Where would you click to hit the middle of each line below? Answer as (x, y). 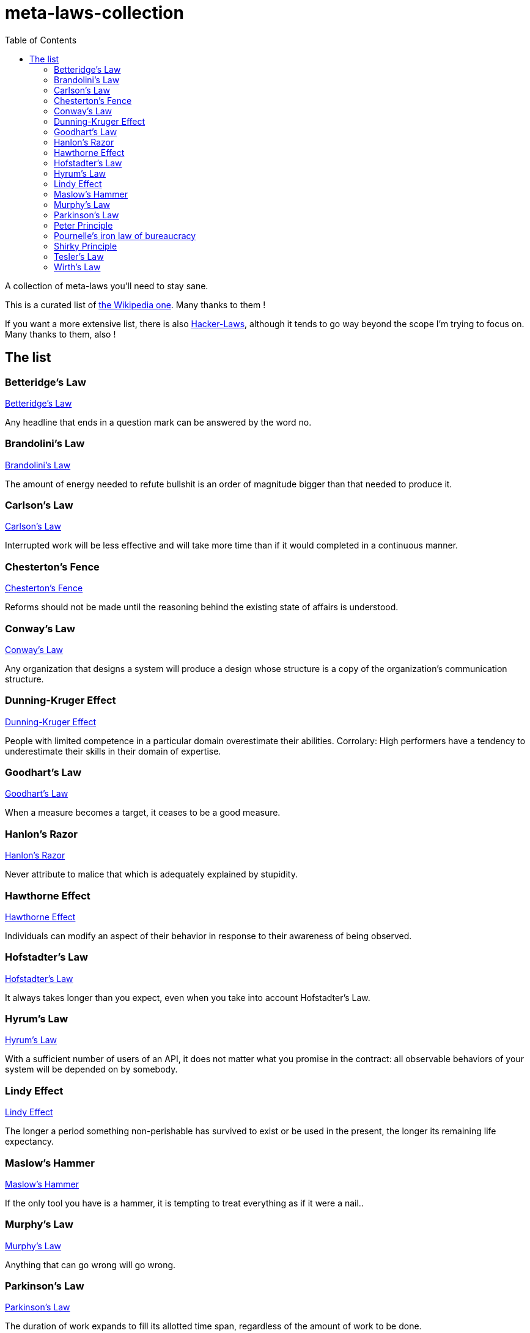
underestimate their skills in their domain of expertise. (113, 751)
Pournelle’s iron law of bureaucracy (125, 235)
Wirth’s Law (77, 267)
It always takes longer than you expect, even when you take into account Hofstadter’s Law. (188, 997)
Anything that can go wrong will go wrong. (90, 1265)
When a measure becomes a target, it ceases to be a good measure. (143, 813)
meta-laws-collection (94, 13)
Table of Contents (41, 40)
